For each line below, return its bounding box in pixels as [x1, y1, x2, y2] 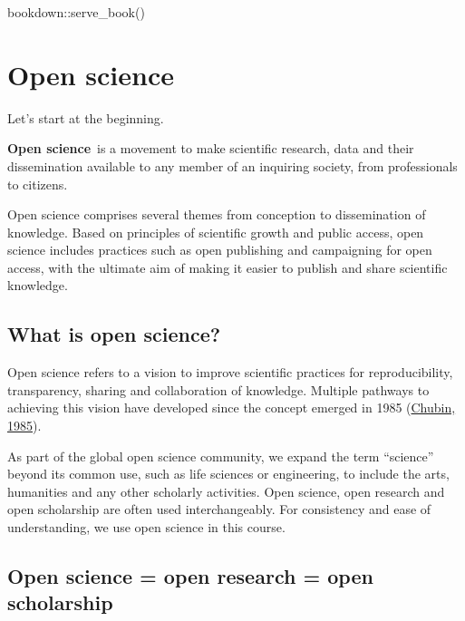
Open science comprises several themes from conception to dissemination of [7, 205, 426, 224]
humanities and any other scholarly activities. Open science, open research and [7, 481, 445, 500]
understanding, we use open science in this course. [7, 518, 286, 537]
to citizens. [7, 174, 68, 193]
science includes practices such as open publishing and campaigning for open [7, 240, 432, 259]
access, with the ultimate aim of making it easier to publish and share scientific [7, 257, 448, 277]
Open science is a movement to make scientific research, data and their [7, 139, 414, 158]
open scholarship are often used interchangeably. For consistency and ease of [7, 500, 431, 519]
